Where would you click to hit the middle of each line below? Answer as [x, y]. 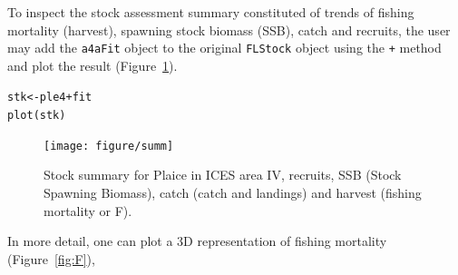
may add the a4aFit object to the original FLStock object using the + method [224, 48]
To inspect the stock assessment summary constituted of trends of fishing [211, 12]
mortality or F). [88, 210]
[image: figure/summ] [109, 146]
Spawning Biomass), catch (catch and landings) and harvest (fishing [233, 192]
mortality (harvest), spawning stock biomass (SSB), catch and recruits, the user [229, 29]
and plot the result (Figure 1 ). [93, 65]
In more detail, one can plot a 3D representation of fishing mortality [197, 241]
